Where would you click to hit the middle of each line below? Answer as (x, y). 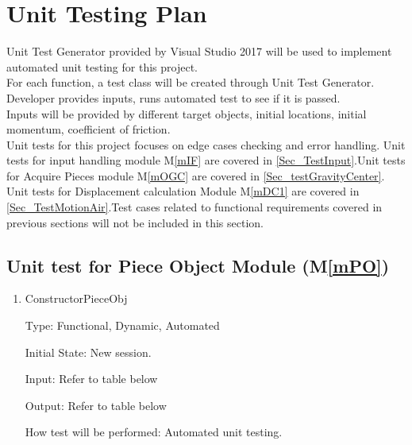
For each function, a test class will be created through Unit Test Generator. (191, 82)
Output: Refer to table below (96, 405)
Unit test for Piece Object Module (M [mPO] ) (198, 265)
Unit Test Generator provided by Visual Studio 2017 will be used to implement (199, 51)
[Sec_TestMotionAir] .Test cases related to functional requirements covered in (194, 207)
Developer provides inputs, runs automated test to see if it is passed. (173, 97)
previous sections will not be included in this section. (135, 222)
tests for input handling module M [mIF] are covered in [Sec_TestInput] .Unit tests (206, 160)
